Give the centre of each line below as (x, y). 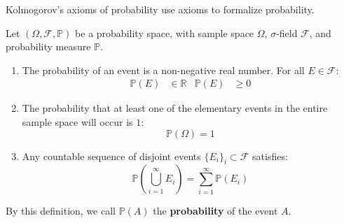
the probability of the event (215, 211)
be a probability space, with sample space (165, 33)
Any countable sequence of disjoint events (111, 156)
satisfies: (270, 156)
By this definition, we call (61, 211)
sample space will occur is (77, 122)
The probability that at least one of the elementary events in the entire (175, 108)
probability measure (48, 46)
